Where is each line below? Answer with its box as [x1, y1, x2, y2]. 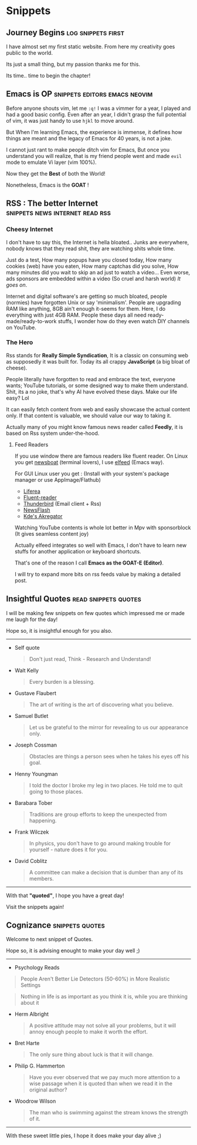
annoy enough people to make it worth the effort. [29, 1028, 148, 1035]
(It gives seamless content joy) [14, 530, 89, 537]
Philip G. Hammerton [14, 1062, 65, 1070]
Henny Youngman [14, 770, 58, 777]
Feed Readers [14, 441, 49, 448]
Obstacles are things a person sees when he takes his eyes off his [29, 753, 189, 760]
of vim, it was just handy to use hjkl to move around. [6, 117, 134, 124]
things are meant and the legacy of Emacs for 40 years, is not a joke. [6, 135, 172, 142]
